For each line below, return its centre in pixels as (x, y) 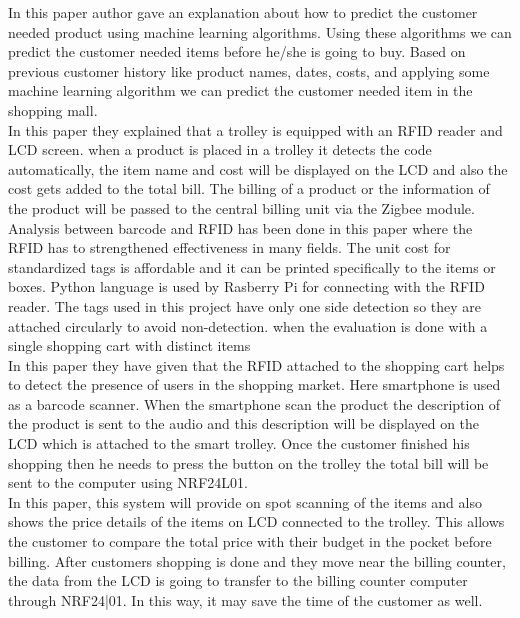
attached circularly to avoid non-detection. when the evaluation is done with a (248, 325)
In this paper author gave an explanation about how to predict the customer (243, 12)
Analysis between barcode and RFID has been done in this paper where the (240, 227)
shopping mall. (53, 109)
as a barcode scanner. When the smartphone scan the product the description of (254, 403)
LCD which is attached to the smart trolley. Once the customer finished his (239, 443)
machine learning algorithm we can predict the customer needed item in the (240, 90)
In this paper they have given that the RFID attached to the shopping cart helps (256, 364)
